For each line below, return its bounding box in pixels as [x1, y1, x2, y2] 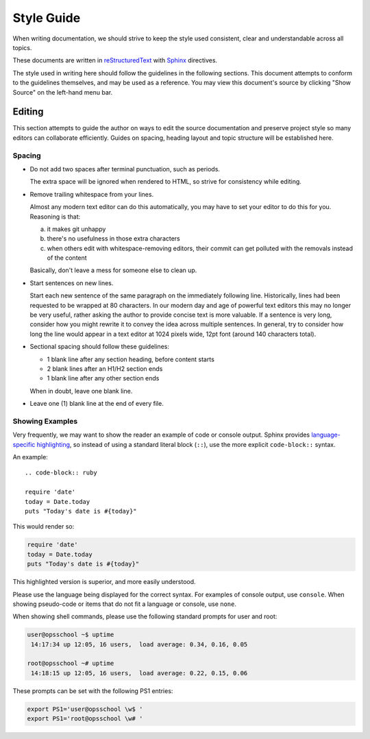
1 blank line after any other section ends [47, 374, 160, 383]
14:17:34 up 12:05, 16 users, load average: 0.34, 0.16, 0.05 [31, 640, 248, 648]
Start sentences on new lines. [29, 278, 114, 287]
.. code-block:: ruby [25, 469, 97, 476]
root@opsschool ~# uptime [27, 659, 114, 668]
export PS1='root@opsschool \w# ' [27, 715, 143, 723]
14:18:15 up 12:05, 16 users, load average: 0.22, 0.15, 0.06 [31, 669, 248, 677]
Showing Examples [12, 416, 78, 426]
